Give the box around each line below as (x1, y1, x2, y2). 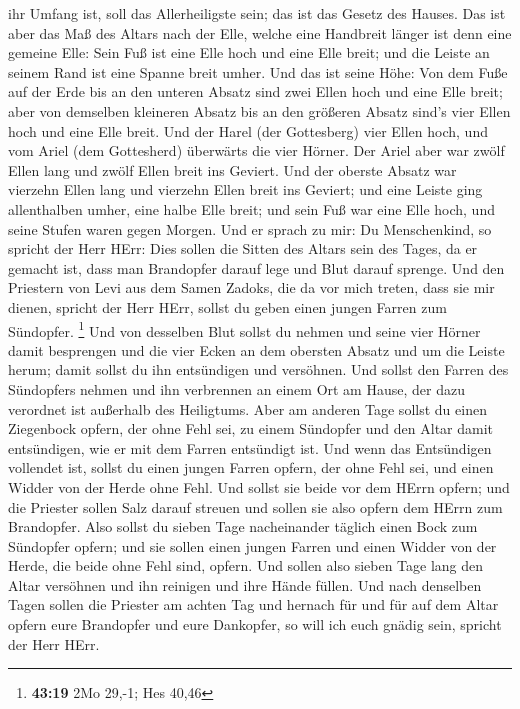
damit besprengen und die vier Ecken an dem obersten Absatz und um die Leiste (8, 339, 505, 360)
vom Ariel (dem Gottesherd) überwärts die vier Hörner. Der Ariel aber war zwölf (8, 140, 505, 161)
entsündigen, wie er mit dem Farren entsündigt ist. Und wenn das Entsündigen (8, 437, 492, 458)
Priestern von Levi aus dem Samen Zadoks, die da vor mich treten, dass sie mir (8, 277, 495, 298)
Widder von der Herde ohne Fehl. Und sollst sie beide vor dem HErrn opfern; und (8, 476, 510, 497)
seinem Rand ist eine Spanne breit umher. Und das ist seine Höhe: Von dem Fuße (8, 61, 508, 82)
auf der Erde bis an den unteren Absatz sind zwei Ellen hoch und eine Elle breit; (8, 81, 503, 102)
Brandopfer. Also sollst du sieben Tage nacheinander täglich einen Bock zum (8, 516, 478, 537)
